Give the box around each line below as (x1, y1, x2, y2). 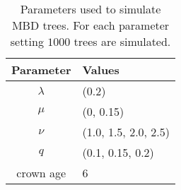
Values (82, 61, 119, 78)
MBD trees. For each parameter (11, 17, 170, 33)
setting (10, 33, 44, 49)
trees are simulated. (74, 33, 171, 49)
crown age (16, 165, 66, 181)
